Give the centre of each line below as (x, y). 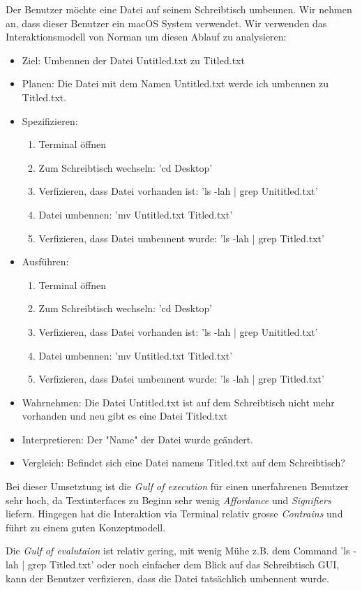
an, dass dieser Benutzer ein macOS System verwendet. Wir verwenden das (166, 23)
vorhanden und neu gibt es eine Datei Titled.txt (125, 416)
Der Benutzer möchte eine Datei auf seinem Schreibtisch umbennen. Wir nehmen (179, 9)
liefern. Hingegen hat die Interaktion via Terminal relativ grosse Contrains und (174, 514)
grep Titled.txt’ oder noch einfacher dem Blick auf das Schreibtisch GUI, (183, 565)
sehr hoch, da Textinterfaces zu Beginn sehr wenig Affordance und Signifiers (168, 500)
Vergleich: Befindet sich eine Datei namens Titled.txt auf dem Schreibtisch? (183, 463)
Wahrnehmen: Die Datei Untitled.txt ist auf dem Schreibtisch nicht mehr (178, 402)
